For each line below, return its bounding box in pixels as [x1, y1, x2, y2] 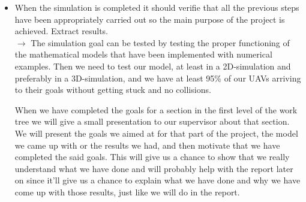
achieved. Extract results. [14, 25, 109, 37]
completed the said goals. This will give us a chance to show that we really [14, 150, 290, 163]
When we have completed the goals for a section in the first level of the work [14, 103, 298, 116]
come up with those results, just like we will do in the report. [14, 185, 240, 198]
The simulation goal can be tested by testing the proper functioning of [31, 36, 290, 49]
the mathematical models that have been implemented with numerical [14, 48, 272, 61]
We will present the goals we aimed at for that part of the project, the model [14, 126, 298, 139]
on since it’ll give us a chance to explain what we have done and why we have [14, 174, 301, 186]
